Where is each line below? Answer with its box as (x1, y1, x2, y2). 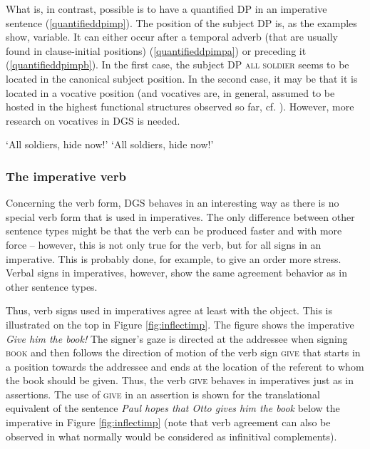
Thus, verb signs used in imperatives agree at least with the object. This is (6, 303, 333, 318)
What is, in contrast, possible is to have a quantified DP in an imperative (6, 1, 327, 16)
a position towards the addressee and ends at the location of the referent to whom (6, 358, 364, 373)
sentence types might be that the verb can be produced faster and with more (6, 223, 342, 238)
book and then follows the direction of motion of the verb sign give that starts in (6, 345, 361, 360)
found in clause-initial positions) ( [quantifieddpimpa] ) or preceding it (6, 43, 307, 58)
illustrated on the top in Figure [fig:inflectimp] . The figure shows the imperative (6, 316, 354, 331)
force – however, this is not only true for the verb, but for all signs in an (6, 237, 322, 252)
